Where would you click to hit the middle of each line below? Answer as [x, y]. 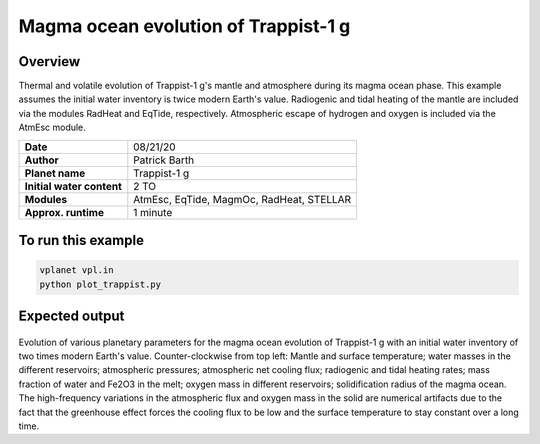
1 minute [153, 212]
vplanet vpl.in [76, 270]
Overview [49, 61]
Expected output [71, 316]
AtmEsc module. [52, 127]
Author [41, 160]
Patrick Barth [164, 160]
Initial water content [73, 186]
